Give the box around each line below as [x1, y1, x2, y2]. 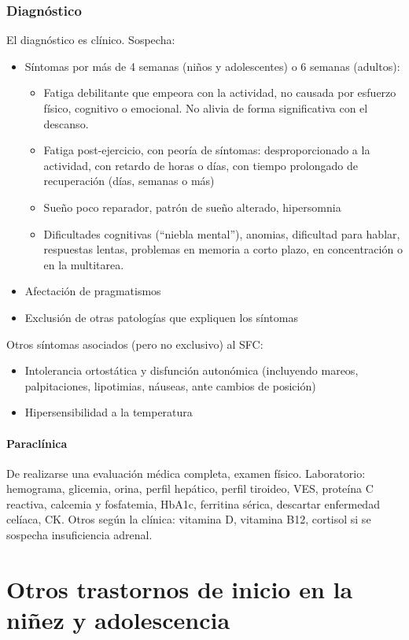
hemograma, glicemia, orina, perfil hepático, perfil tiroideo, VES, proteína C [6, 480, 374, 497]
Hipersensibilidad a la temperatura [24, 404, 193, 420]
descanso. [43, 115, 89, 131]
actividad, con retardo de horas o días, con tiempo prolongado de [43, 157, 358, 173]
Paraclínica [6, 435, 68, 451]
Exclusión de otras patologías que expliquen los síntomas [24, 309, 298, 325]
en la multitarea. [43, 256, 124, 272]
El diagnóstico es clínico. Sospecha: [6, 31, 175, 48]
